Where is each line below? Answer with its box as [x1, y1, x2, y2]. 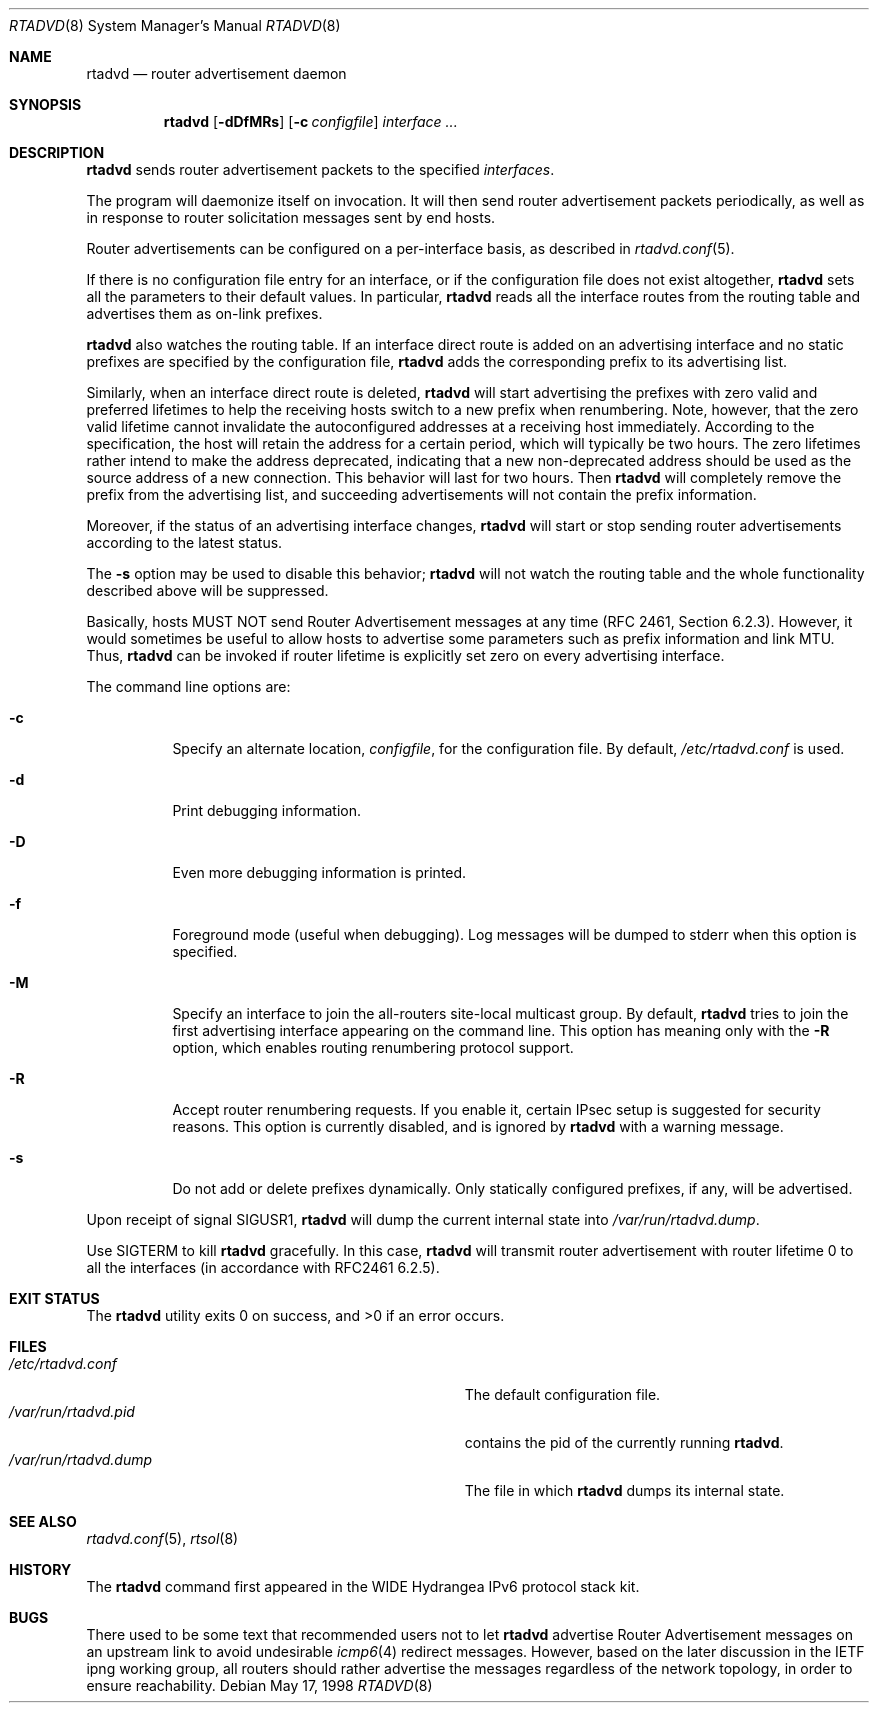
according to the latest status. [86, 534, 283, 551]
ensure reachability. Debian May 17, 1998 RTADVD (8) [86, 1677, 433, 1694]
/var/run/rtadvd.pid [9, 1403, 135, 1420]
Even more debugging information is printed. [172, 864, 467, 881]
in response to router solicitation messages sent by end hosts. [86, 209, 496, 226]
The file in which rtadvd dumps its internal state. [464, 1482, 785, 1499]
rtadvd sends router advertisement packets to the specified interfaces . [86, 161, 555, 178]
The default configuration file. [464, 1386, 661, 1403]
